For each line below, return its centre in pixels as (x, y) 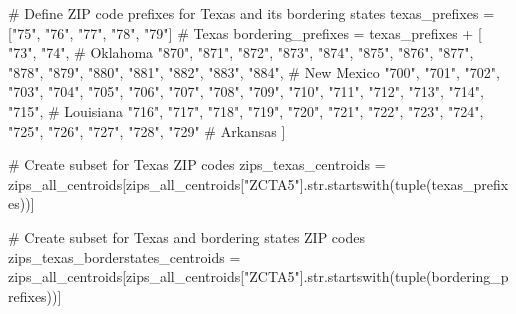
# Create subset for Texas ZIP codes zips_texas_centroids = (197, 164)
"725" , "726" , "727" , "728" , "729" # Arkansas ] (147, 130)
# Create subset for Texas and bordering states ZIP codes (186, 236)
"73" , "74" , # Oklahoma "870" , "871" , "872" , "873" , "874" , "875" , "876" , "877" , (241, 52)
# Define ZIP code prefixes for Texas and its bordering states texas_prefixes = (251, 13)
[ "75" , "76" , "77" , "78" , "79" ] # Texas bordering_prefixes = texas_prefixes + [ (245, 32)
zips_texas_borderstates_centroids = (124, 256)
